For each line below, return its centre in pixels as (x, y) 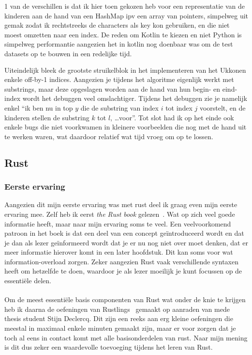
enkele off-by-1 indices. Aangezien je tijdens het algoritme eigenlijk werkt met (119, 79)
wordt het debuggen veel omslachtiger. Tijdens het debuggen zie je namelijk (135, 98)
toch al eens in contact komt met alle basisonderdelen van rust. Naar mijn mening (126, 337)
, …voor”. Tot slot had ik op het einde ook (172, 117)
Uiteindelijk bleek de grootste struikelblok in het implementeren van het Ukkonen (125, 70)
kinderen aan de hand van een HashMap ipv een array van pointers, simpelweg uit (126, 15)
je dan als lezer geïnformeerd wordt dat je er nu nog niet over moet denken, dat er (126, 242)
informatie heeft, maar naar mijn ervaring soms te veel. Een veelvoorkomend (118, 223)
